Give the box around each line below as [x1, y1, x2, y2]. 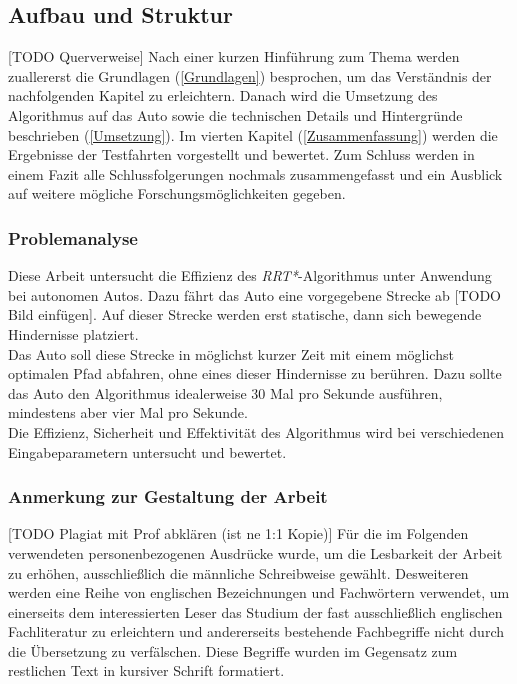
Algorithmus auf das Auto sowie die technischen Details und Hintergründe [8, 104, 463, 125]
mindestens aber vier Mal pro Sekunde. [8, 402, 248, 423]
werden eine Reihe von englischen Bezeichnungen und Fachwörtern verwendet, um [8, 582, 510, 603]
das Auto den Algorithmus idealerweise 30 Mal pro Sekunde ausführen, [8, 382, 443, 403]
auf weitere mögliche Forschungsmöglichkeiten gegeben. [8, 183, 346, 204]
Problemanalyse [8, 225, 138, 250]
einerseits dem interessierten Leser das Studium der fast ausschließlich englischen [8, 601, 503, 622]
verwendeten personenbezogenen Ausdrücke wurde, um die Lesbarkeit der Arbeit [8, 542, 503, 563]
